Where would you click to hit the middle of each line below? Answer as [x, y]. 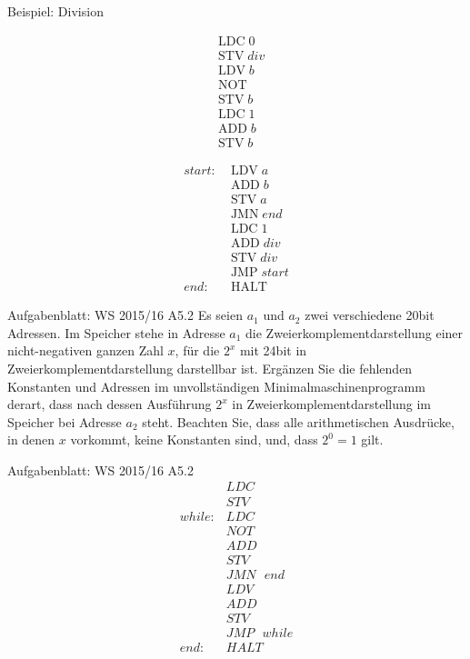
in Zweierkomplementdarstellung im [331, 404]
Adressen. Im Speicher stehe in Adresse [116, 332]
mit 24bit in [273, 350]
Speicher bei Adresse [65, 421]
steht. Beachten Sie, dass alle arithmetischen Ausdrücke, [298, 421]
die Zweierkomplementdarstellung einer [355, 332]
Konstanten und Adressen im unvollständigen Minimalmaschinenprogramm [216, 386]
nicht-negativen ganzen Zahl [85, 350]
